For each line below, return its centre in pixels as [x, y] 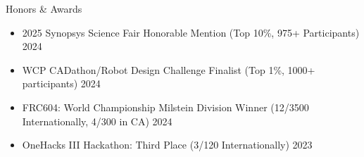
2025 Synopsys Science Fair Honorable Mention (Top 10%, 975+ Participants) [191, 32]
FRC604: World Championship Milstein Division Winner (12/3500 [165, 107]
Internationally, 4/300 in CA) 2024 [97, 121]
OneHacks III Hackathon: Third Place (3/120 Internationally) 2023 [167, 145]
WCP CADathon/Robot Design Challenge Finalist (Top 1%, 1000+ [169, 69]
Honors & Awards [44, 8]
